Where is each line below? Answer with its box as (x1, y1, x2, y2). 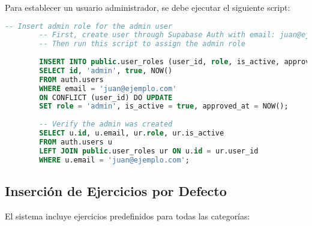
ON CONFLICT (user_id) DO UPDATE (39, 93, 173, 102)
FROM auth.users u (39, 137, 112, 146)
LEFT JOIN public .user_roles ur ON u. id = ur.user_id (39, 146, 259, 155)
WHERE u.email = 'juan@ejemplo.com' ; (39, 155, 190, 164)
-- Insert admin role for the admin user (5, 22, 173, 31)
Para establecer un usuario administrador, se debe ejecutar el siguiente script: (5, 1, 290, 13)
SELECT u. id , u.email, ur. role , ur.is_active (39, 129, 224, 138)
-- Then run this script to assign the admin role (39, 40, 245, 49)
